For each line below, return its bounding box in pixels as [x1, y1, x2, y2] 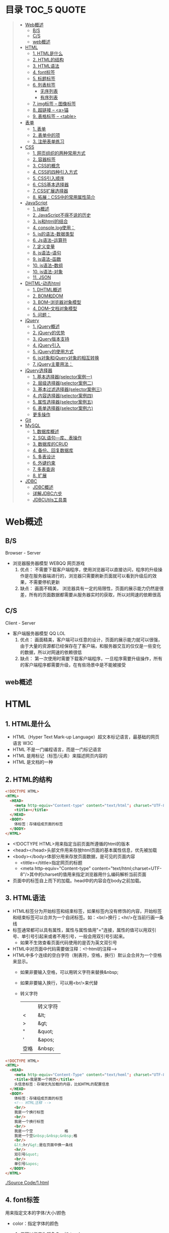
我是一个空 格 [14, 1128, 69, 1133]
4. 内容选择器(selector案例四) [32, 393, 94, 399]
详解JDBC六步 [32, 490, 62, 496]
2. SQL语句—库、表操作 [32, 434, 82, 440]
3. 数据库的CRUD [32, 441, 68, 447]
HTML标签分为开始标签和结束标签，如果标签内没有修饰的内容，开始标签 [12, 908, 162, 914]
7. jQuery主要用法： [32, 361, 73, 367]
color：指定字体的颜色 [12, 1220, 59, 1226]
